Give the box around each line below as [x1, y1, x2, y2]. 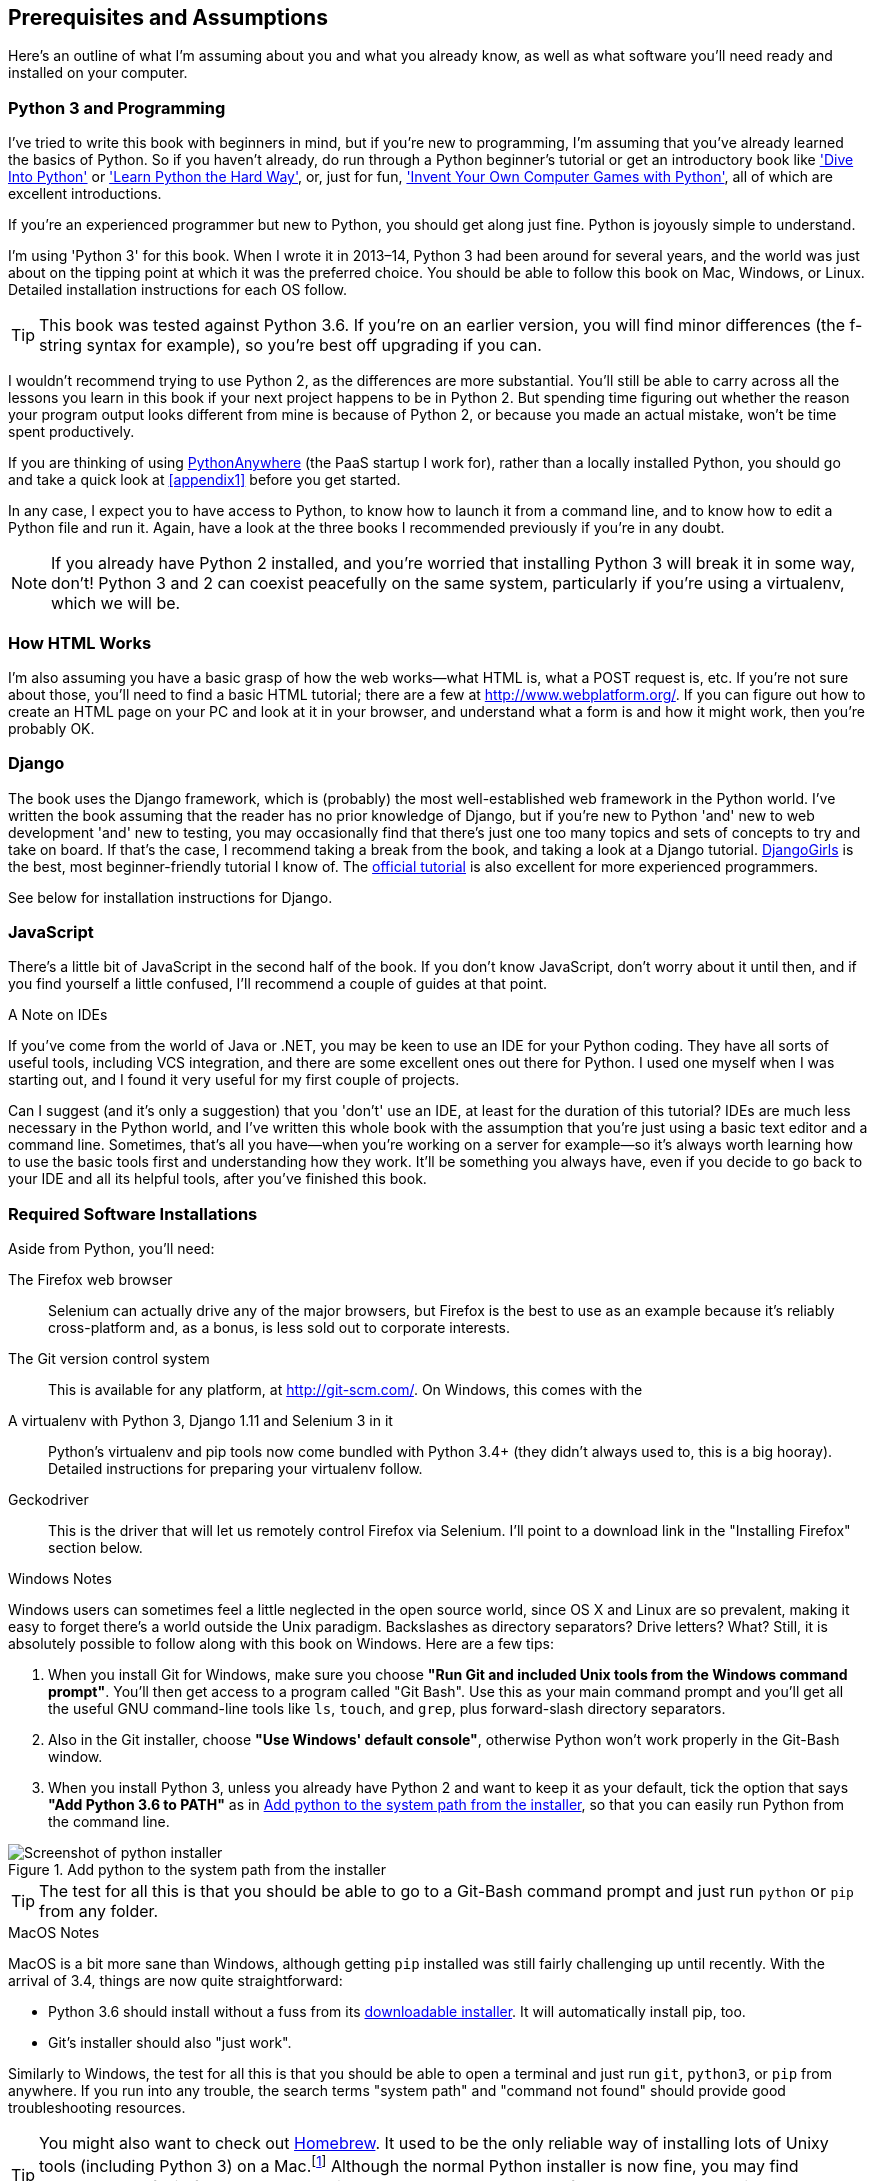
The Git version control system [8, 1350, 210, 1368]
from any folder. [39, 1901, 159, 1922]
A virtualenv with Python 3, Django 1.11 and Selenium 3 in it [8, 1412, 393, 1430]
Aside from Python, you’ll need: [8, 1240, 215, 1258]
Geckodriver [8, 1491, 89, 1509]
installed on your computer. [8, 64, 188, 82]
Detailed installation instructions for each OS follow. [8, 281, 348, 299]
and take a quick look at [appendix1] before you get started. [8, 471, 401, 489]
